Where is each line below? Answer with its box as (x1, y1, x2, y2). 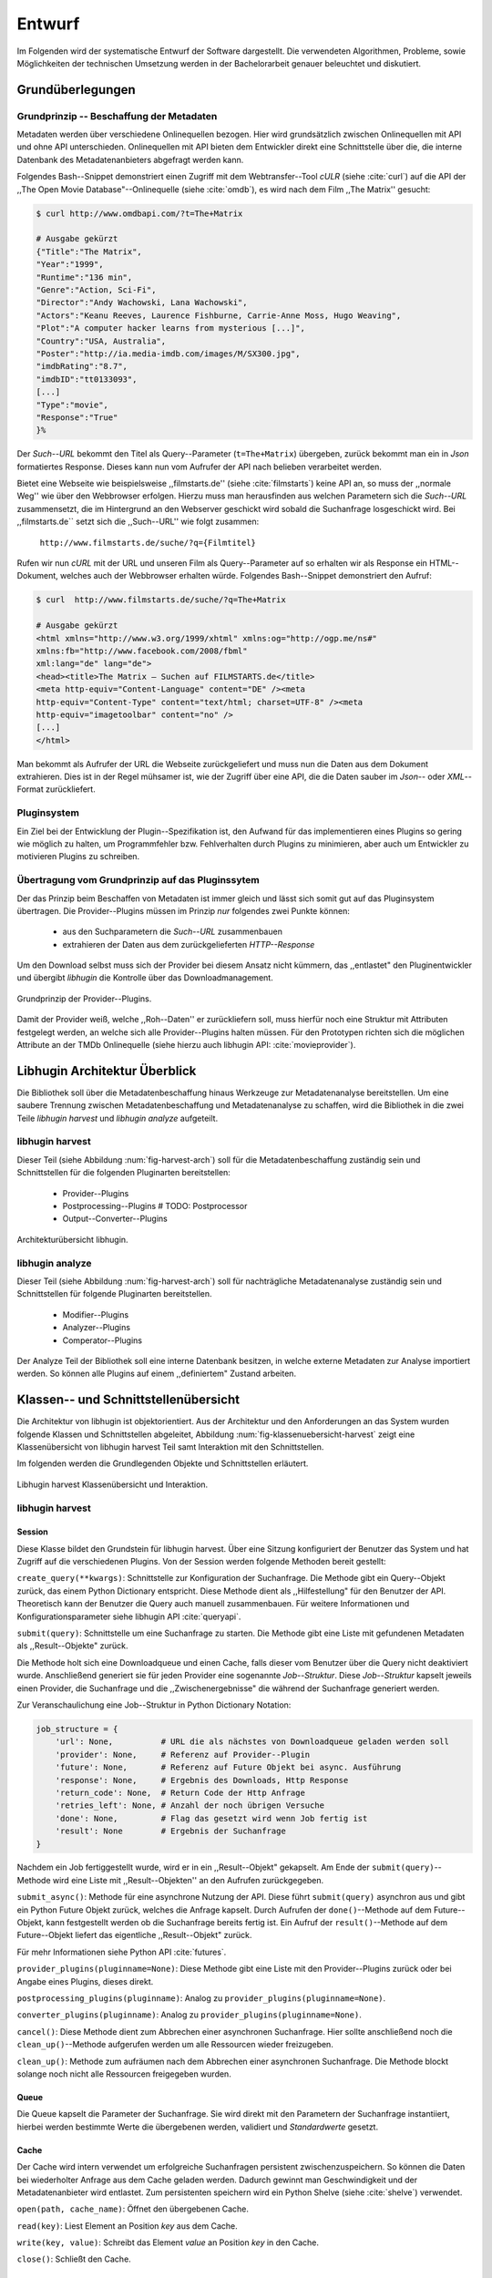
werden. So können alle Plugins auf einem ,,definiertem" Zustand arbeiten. (16, 1368, 296, 1380)
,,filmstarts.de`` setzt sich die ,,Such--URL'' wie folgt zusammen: (16, 516, 260, 528)
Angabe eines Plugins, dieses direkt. (16, 1975, 154, 1986)
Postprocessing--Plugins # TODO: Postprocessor (62, 1201, 248, 1212)
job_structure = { (36, 1723, 118, 1734)
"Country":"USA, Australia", (36, 335, 167, 346)
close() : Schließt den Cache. (16, 2253, 131, 2264)
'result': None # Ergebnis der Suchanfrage (55, 1826, 286, 1836)
